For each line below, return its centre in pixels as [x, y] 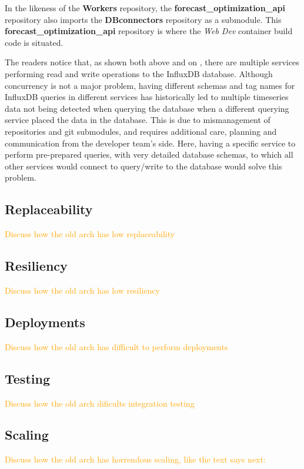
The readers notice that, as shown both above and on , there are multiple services [152, 62]
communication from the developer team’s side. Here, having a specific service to [150, 143]
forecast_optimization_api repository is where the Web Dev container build [149, 31]
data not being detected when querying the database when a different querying [147, 108]
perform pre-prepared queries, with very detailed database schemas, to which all [149, 154]
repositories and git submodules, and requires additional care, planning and [141, 131]
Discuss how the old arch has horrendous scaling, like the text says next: [135, 459]
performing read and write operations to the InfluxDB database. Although [139, 73]
